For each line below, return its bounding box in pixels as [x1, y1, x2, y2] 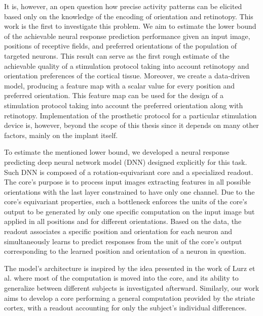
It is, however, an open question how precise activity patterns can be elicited [4, 1, 242, 11]
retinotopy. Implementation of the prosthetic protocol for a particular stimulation [4, 110, 257, 120]
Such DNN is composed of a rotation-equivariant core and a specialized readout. [4, 166, 253, 177]
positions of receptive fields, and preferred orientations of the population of [4, 40, 237, 51]
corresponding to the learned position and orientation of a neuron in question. [4, 246, 246, 256]
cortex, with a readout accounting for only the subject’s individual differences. [4, 302, 247, 313]
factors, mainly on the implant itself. [4, 129, 118, 140]
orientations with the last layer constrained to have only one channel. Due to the [4, 186, 255, 197]
